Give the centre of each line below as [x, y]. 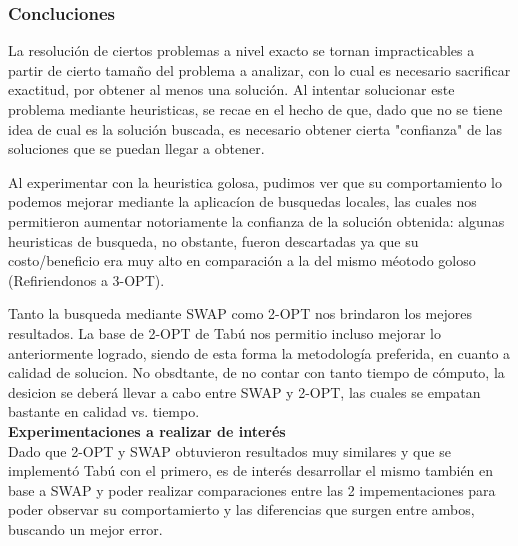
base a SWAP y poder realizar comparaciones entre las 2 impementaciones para [252, 489]
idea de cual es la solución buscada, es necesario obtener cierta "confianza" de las [255, 128]
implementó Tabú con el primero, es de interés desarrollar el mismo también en [251, 470]
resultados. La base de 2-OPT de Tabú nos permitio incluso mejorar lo [224, 332]
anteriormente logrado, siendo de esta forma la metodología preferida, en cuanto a [259, 352]
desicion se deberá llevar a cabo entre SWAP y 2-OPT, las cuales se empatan [244, 391]
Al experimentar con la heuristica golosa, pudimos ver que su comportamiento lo [255, 181]
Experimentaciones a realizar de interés [147, 430]
